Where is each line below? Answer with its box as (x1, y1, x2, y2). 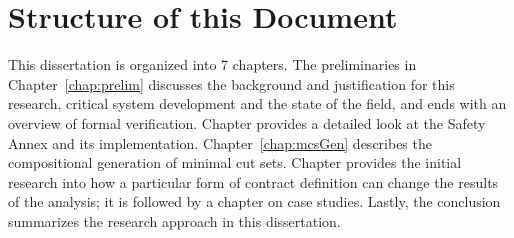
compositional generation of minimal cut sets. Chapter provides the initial (8, 152, 462, 173)
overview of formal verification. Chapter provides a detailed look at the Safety (8, 112, 486, 133)
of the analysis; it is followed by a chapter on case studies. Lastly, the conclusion (8, 191, 501, 212)
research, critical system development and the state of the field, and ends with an (8, 93, 507, 114)
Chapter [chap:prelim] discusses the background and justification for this (8, 73, 455, 94)
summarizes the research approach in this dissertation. (8, 210, 341, 231)
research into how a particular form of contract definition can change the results (8, 171, 499, 192)
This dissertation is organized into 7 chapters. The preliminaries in (8, 54, 417, 75)
